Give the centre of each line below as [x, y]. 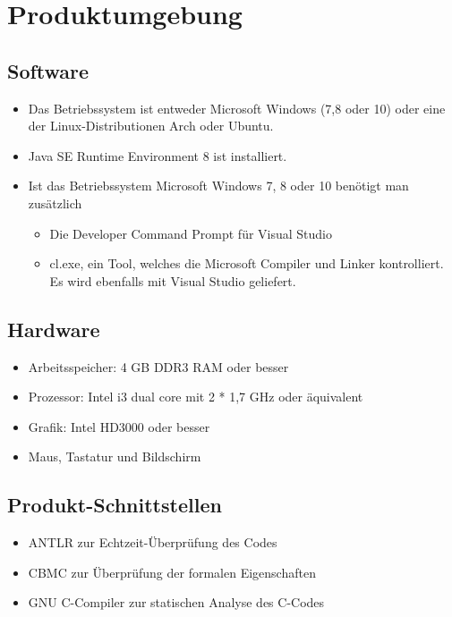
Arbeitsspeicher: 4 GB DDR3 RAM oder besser [158, 366]
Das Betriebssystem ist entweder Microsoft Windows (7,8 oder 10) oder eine [237, 108]
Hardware [54, 329]
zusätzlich [55, 203]
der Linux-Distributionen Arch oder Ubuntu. [151, 126]
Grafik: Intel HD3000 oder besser [119, 426]
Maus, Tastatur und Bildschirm [115, 456]
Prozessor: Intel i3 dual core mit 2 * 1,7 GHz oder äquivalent [196, 397]
